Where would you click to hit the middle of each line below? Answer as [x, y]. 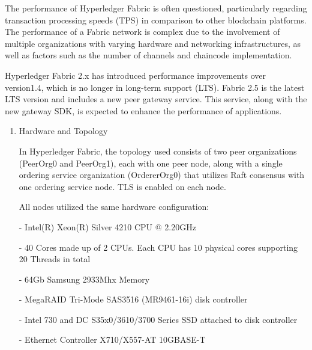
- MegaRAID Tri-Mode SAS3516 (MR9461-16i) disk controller [133, 299]
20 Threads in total [55, 259]
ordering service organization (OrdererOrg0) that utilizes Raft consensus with [162, 175]
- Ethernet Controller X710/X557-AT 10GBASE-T [112, 339]
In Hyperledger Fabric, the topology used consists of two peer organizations [158, 151]
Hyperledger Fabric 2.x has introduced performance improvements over [136, 75]
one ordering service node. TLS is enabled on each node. [122, 186]
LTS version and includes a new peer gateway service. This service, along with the [156, 99]
